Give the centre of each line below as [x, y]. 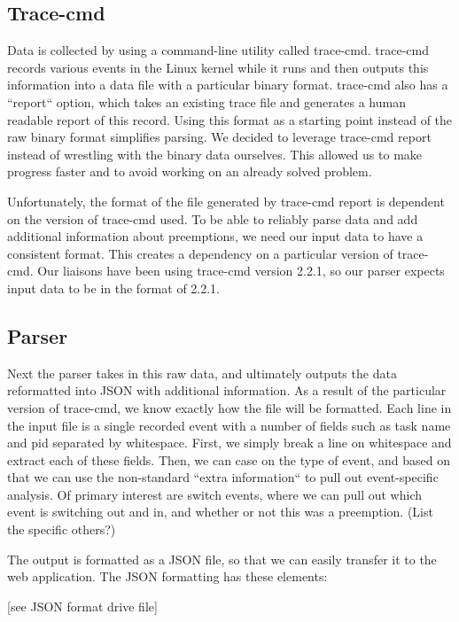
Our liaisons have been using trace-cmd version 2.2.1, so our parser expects [241, 271]
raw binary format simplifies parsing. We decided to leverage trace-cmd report [219, 137]
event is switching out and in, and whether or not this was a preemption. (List [220, 512]
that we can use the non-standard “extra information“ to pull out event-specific [223, 477]
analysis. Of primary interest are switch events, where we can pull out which [214, 494]
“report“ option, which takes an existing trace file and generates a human [206, 101]
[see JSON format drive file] [82, 606]
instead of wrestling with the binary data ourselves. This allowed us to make [215, 154]
